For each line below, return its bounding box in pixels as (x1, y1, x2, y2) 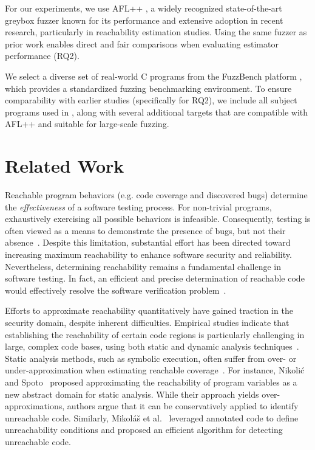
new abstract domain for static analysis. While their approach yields (5, 387, 259, 400)
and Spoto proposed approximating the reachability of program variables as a (5, 375, 297, 388)
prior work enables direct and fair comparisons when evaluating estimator (5, 37, 279, 50)
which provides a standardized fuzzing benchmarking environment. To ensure (5, 81, 292, 94)
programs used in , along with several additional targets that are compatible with (5, 105, 308, 118)
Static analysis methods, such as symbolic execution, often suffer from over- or (5, 351, 297, 364)
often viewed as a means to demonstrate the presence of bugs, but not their (5, 224, 286, 237)
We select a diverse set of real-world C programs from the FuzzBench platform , (5, 69, 302, 82)
